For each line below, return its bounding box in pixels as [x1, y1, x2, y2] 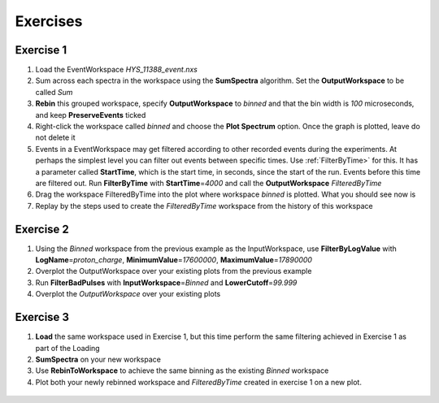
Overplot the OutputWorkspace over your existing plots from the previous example [35, 266, 312, 276]
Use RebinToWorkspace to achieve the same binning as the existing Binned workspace [35, 366, 329, 375]
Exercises [15, 12, 83, 30]
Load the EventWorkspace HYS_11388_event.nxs [35, 65, 198, 75]
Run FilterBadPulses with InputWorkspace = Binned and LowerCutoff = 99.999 [35, 277, 298, 288]
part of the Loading [35, 343, 101, 353]
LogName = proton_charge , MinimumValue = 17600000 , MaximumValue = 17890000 [35, 255, 313, 265]
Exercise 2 [15, 222, 69, 236]
